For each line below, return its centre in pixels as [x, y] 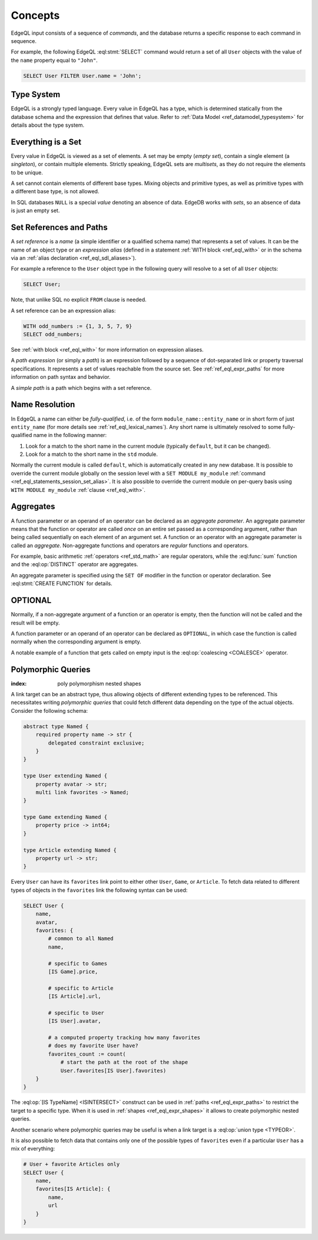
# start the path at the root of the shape [124, 1062]
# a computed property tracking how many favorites [124, 1038]
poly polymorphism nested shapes [99, 683]
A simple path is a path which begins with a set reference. [81, 388]
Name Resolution [43, 404]
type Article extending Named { [70, 850]
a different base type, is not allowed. [55, 191]
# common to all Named [81, 939]
